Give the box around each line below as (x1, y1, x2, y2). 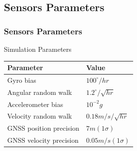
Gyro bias (7, 75, 36, 85)
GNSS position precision (7, 123, 79, 133)
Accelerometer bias (7, 99, 63, 109)
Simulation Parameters (4, 44, 72, 54)
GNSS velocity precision (7, 135, 79, 145)
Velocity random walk (7, 111, 72, 121)
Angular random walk (7, 87, 72, 97)
